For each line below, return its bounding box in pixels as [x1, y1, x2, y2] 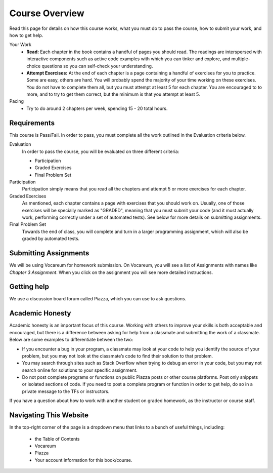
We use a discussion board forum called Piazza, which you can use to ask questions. [9, 296, 187, 302]
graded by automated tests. [22, 235, 80, 242]
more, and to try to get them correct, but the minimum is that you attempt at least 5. [26, 91, 200, 97]
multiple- [231, 56, 250, 62]
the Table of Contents [34, 436, 80, 442]
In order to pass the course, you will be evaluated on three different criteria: [22, 148, 179, 154]
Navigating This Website [9, 411, 88, 420]
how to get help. [9, 32, 43, 38]
